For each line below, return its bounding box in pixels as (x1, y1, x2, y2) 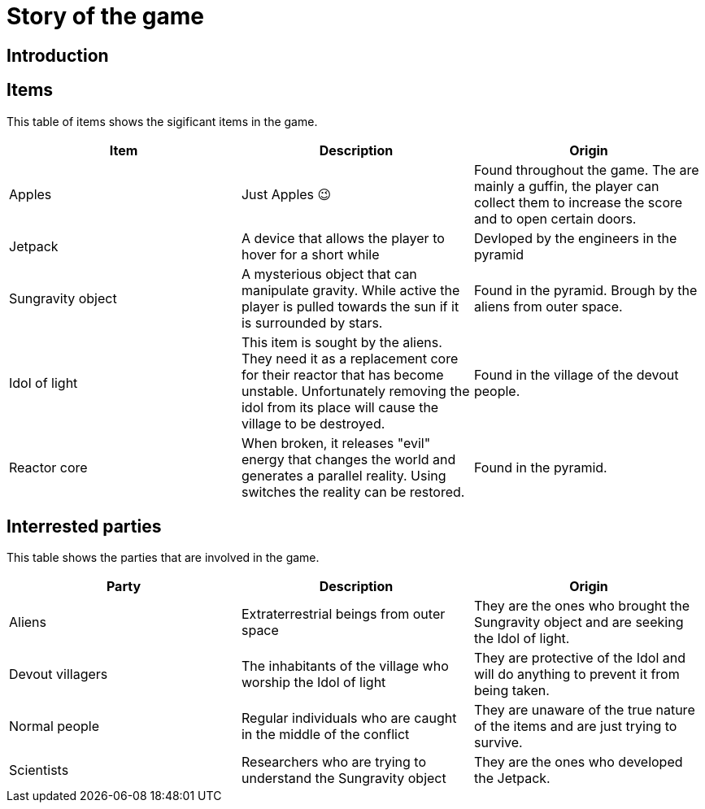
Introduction (7, 45, 109, 66)
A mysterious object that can (241, 265, 417, 282)
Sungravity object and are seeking (473, 614, 684, 631)
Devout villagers (9, 666, 108, 683)
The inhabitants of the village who (241, 658, 449, 675)
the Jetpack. (473, 770, 551, 787)
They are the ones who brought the (473, 598, 690, 615)
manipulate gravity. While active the (241, 281, 460, 298)
